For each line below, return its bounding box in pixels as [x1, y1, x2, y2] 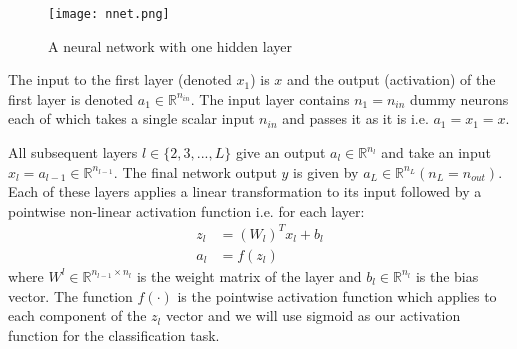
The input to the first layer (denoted [8, 69, 232, 90]
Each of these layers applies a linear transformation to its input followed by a [8, 181, 482, 202]
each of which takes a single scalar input [8, 108, 255, 129]
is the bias [415, 265, 479, 286]
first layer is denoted [8, 88, 134, 109]
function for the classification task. [8, 324, 220, 345]
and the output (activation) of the [287, 69, 496, 90]
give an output [235, 142, 326, 163]
